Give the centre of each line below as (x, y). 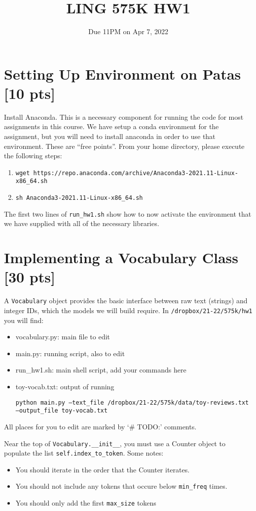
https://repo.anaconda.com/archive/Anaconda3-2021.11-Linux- (136, 173)
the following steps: (33, 156)
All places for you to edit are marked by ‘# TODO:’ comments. (100, 426)
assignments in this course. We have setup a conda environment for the (111, 126)
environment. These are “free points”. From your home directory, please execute (124, 146)
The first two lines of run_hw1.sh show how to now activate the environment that (128, 213)
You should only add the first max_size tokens (86, 503)
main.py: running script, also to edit (70, 353)
